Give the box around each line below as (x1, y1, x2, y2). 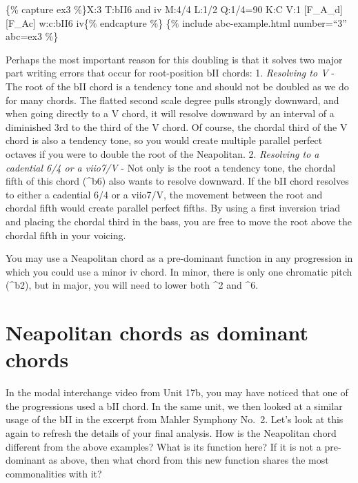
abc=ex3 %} (6, 29, 59, 43)
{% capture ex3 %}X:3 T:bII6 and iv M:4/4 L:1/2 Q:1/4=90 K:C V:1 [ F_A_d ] (6, 2, 343, 16)
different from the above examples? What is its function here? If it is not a (6, 439, 321, 453)
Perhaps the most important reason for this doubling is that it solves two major (6, 52, 343, 66)
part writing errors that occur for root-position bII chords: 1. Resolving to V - (6, 65, 335, 80)
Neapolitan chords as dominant (6, 318, 309, 347)
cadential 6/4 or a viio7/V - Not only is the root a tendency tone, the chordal (6, 160, 336, 174)
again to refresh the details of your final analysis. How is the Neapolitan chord (6, 425, 337, 440)
